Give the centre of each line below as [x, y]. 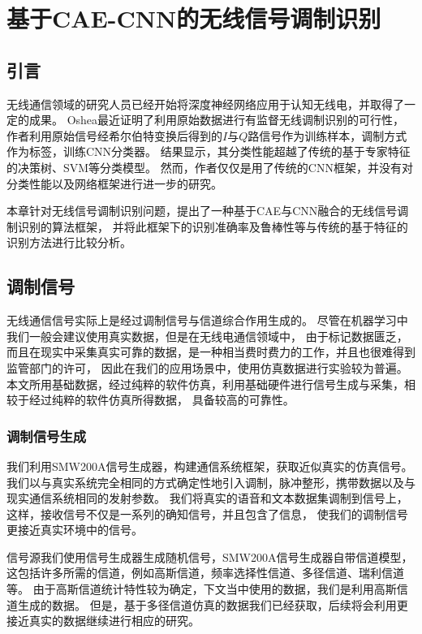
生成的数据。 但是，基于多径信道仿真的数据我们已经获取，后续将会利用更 [213, 604]
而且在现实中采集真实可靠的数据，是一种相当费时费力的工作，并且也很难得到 [211, 352]
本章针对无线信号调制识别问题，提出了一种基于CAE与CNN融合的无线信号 [202, 211]
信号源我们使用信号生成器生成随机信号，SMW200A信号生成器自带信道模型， [210, 556]
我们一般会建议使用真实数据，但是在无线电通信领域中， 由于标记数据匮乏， [207, 336]
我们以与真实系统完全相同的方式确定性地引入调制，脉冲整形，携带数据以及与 [211, 482]
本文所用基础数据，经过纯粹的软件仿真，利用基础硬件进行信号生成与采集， [205, 384]
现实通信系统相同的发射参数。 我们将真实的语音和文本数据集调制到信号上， [207, 498]
